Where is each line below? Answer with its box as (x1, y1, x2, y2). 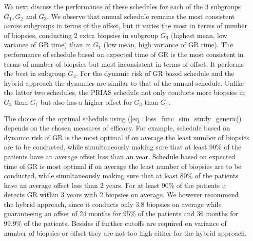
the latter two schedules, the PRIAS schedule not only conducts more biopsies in (4, 87, 245, 97)
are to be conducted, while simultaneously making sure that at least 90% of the (4, 142, 241, 152)
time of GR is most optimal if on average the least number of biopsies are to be (4, 161, 241, 171)
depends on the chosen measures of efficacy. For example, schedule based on (4, 123, 230, 133)
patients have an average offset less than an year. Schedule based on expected (4, 151, 235, 161)
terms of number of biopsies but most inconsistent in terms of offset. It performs (4, 58, 244, 69)
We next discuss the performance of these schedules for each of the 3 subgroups (4, 1, 241, 11)
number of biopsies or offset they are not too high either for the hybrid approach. (4, 227, 247, 238)
